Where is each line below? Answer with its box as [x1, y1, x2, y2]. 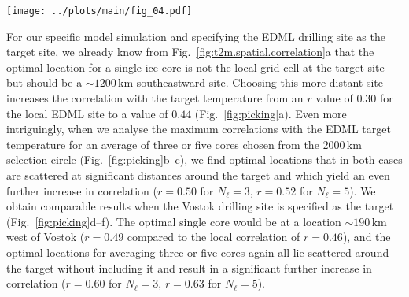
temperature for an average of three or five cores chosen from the [6, 136, 319, 152]
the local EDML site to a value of [6, 105, 168, 121]
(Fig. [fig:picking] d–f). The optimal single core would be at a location [6, 213, 341, 229]
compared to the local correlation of [127, 228, 300, 245]
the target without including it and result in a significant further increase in [6, 259, 372, 276]
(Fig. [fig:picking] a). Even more [194, 105, 347, 121]
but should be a [6, 74, 83, 91]
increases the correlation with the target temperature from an [6, 90, 304, 106]
